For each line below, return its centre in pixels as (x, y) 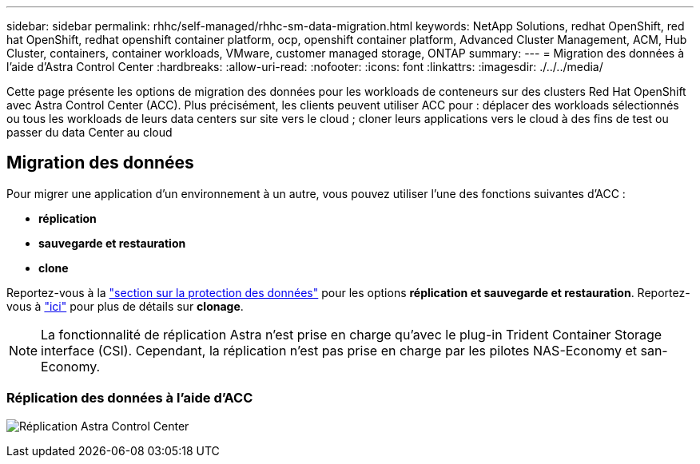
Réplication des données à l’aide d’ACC (130, 398)
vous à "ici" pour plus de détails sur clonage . (125, 306)
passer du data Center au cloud (89, 132)
